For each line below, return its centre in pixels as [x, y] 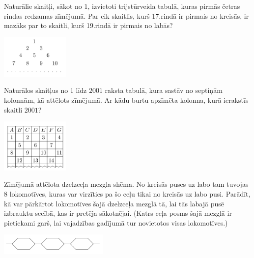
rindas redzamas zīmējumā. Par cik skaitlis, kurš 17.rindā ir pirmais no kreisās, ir [127, 15]
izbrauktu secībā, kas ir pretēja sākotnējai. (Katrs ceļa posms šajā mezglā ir [118, 213]
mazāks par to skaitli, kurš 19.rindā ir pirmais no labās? [88, 25]
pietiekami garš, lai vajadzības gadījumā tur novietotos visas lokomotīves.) [116, 222]
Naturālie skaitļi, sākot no [43, 6]
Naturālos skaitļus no [36, 90]
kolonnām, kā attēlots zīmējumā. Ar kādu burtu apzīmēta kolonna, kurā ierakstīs [126, 100]
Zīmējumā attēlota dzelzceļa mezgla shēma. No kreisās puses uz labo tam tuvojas [126, 184]
